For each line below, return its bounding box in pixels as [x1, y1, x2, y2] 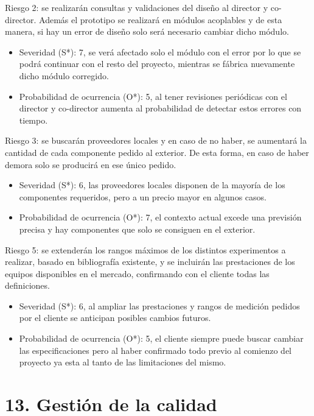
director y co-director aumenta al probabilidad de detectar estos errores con [19, 102, 302, 115]
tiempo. [19, 113, 48, 126]
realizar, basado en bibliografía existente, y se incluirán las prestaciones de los [5, 255, 295, 268]
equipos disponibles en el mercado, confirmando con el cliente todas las [5, 267, 270, 280]
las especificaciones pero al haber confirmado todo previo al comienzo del [19, 344, 291, 356]
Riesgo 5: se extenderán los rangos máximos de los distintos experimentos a [5, 243, 286, 256]
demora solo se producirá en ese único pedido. [5, 158, 176, 171]
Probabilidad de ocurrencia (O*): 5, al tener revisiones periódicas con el [19, 90, 287, 102]
